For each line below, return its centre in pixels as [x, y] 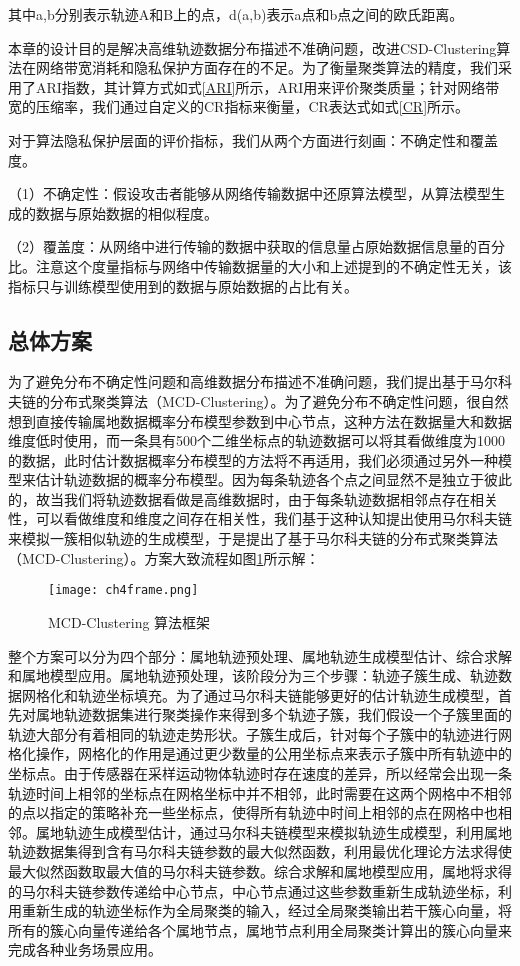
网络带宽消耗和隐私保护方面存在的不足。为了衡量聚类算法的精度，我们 [266, 67]
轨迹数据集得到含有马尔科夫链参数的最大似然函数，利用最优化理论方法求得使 [260, 851]
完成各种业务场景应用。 [85, 949]
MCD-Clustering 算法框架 [129, 621]
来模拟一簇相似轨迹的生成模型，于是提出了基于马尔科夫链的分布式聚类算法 [253, 538]
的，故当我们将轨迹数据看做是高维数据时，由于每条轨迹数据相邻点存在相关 [253, 498]
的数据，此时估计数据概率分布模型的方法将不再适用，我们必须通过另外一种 [253, 459]
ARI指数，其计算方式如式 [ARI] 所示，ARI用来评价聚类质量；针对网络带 [267, 86]
